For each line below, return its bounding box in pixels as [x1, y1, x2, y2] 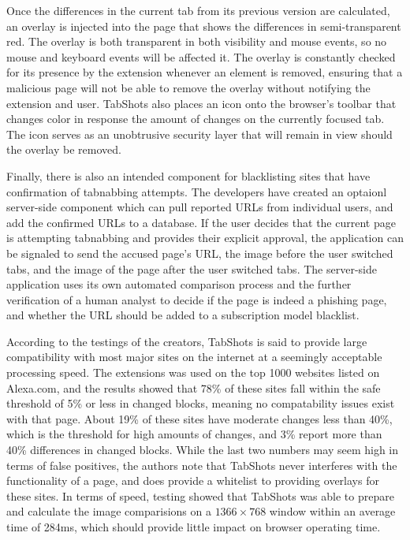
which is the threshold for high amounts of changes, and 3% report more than [6, 426, 382, 442]
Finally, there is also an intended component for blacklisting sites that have [6, 167, 371, 184]
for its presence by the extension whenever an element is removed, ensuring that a [6, 64, 403, 80]
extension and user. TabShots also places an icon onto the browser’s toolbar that [6, 95, 397, 111]
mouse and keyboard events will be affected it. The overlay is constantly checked [6, 48, 396, 65]
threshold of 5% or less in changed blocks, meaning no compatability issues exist [6, 395, 395, 412]
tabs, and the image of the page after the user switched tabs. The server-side [6, 260, 377, 277]
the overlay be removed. [6, 141, 121, 158]
